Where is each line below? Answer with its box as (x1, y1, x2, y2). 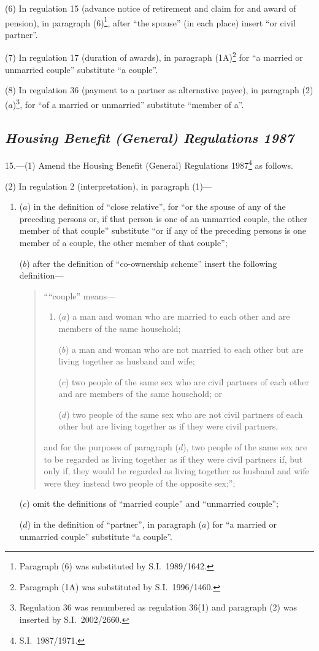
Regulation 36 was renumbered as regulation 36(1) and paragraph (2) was (19, 601, 297, 614)
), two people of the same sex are (183, 441, 307, 453)
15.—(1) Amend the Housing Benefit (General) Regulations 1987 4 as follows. (5, 157, 293, 171)
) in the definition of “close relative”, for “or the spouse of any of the (27, 200, 286, 213)
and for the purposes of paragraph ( (44, 441, 179, 453)
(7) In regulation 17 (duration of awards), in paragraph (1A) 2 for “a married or (5, 49, 303, 64)
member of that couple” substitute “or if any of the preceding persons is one (19, 224, 306, 237)
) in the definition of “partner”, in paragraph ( (27, 518, 202, 531)
